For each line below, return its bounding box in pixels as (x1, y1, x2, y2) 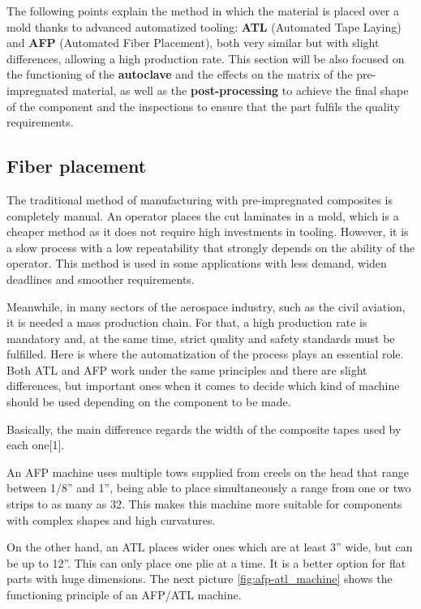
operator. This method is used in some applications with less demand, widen (6, 255, 387, 272)
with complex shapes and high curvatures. (6, 511, 216, 528)
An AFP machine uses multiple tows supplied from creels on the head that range (6, 463, 409, 480)
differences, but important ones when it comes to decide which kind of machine (6, 377, 400, 394)
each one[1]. (6, 436, 65, 453)
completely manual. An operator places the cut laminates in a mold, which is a (6, 207, 399, 224)
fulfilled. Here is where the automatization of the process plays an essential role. (6, 345, 404, 362)
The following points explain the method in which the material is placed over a (6, 2, 400, 19)
